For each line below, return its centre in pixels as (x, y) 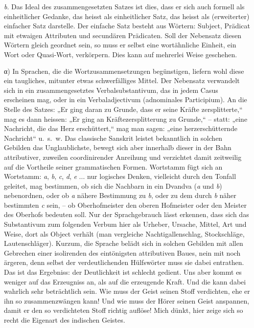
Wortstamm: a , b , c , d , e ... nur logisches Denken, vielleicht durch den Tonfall (120, 176)
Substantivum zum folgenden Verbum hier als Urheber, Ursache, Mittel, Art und (125, 224)
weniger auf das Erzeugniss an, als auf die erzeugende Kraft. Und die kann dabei (125, 281)
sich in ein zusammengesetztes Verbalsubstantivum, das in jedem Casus (111, 90)
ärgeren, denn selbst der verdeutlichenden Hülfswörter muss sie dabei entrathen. (124, 262)
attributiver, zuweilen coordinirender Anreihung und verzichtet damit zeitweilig (123, 157)
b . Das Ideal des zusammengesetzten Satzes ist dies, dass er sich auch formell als (124, 6)
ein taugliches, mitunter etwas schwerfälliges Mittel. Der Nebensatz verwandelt (122, 80)
